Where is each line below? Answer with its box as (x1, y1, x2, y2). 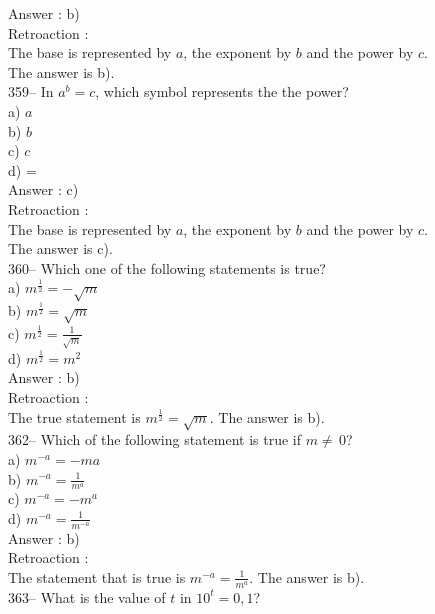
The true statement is (8, 406, 141, 427)
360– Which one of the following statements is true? (8, 257, 326, 278)
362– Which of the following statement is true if (8, 429, 302, 450)
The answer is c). (8, 238, 113, 259)
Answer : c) (8, 179, 79, 200)
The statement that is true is (8, 566, 186, 587)
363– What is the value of (8, 586, 166, 607)
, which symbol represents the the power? (95, 81, 349, 102)
